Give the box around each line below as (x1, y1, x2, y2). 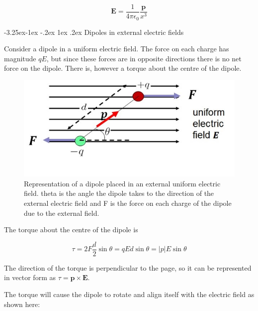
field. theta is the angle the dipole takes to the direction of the (24, 188, 214, 198)
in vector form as (4, 272, 56, 283)
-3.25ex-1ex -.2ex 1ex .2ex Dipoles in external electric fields (4, 26, 184, 37)
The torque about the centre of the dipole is (4, 224, 138, 235)
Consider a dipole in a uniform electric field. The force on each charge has (4, 43, 229, 54)
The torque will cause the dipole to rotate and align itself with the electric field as (4, 289, 255, 299)
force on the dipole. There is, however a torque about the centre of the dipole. (4, 63, 242, 73)
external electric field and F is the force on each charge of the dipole (24, 197, 232, 208)
